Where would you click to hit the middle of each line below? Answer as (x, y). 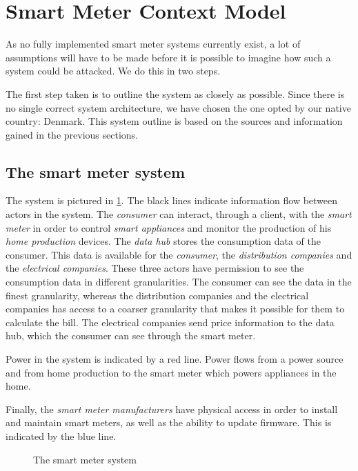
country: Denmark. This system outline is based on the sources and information (174, 121)
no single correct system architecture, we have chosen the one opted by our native (178, 107)
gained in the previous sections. (72, 134)
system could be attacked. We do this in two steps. (113, 71)
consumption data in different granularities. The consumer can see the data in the (179, 282)
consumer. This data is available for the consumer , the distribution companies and (179, 254)
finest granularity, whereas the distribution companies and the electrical (157, 295)
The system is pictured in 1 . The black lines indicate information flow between (172, 200)
